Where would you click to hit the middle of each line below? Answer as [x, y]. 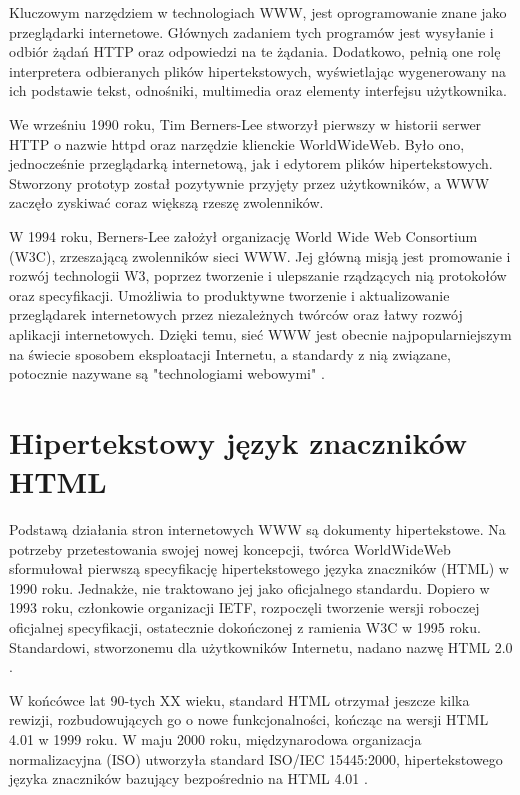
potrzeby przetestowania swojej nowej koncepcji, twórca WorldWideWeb [230, 548]
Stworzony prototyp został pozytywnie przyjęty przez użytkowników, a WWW [249, 182]
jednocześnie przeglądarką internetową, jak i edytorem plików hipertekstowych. [251, 163]
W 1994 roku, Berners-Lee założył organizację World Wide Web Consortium [243, 235]
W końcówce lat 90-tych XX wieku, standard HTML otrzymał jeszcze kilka [239, 699]
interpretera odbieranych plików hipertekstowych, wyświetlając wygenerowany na [258, 70]
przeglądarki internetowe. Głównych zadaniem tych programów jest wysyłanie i [251, 31]
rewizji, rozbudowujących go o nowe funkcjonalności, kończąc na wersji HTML [249, 719]
